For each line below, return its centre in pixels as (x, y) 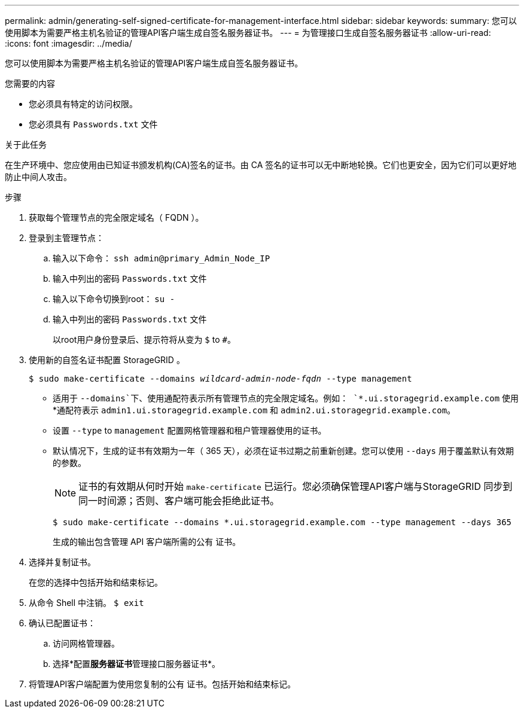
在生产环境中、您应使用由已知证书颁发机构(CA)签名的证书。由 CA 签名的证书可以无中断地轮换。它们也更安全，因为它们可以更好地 (261, 165)
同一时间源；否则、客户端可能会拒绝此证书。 (179, 501)
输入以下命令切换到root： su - (114, 299)
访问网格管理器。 (86, 643)
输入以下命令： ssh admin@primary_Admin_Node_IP (162, 258)
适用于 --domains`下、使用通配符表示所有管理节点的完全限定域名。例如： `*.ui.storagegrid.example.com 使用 (286, 398)
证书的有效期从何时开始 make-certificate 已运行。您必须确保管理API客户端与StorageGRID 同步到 (295, 486)
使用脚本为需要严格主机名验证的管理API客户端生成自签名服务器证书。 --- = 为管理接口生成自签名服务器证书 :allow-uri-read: (248, 33)
